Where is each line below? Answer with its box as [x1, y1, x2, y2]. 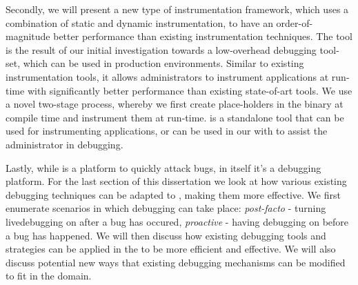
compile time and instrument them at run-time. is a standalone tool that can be [6, 110, 344, 124]
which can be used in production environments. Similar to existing [23, 56, 304, 70]
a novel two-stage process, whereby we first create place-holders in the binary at [6, 97, 344, 111]
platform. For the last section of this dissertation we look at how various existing [6, 174, 347, 188]
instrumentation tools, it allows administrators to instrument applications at [6, 69, 329, 83]
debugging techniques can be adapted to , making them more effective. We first [6, 187, 341, 202]
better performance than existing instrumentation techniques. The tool [53, 29, 352, 43]
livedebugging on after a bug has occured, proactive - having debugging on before [6, 214, 349, 228]
